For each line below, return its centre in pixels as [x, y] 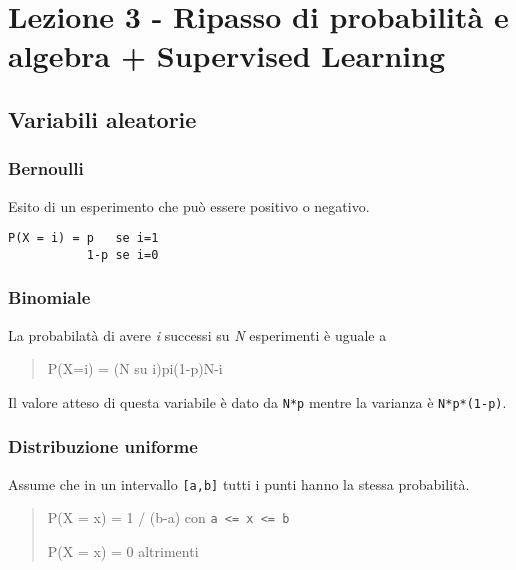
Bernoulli [46, 168]
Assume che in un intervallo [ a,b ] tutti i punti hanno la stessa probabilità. [239, 483]
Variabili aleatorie [102, 118]
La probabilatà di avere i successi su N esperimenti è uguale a [197, 334]
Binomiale [49, 297]
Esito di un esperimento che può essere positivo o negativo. [189, 205]
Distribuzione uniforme [103, 446]
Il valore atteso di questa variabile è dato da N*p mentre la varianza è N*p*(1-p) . [257, 401]
